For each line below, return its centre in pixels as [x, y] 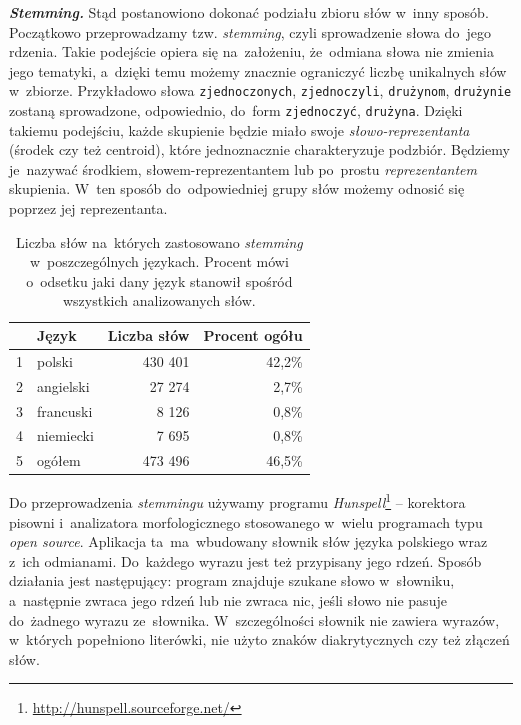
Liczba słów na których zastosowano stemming [159, 241]
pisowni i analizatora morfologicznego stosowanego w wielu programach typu [246, 521]
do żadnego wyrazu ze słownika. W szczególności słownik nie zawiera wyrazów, [254, 619]
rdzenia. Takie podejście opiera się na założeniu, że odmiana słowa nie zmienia [251, 51]
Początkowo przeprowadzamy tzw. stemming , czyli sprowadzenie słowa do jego [250, 31]
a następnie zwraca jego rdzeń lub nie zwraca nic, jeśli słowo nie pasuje [228, 599]
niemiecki [65, 435]
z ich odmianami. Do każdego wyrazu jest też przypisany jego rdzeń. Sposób [245, 560]
